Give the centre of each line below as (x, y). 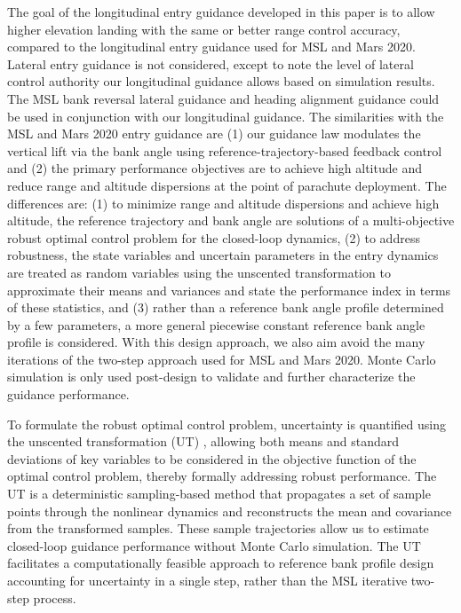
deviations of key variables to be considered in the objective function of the (212, 458)
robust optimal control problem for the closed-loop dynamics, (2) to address (214, 237)
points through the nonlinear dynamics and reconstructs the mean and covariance (230, 511)
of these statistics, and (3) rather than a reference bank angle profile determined (226, 307)
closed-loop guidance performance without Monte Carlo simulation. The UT (214, 545)
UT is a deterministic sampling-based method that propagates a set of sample (219, 494)
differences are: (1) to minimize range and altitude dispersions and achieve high (223, 203)
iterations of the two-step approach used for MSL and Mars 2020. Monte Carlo (222, 359)
